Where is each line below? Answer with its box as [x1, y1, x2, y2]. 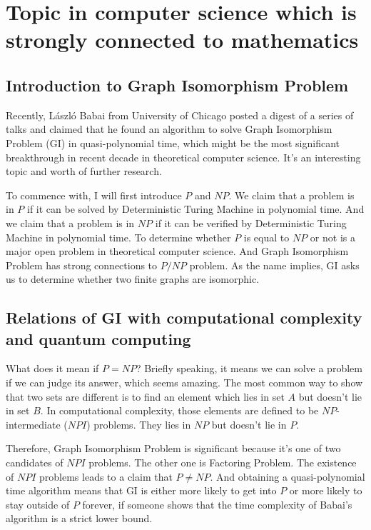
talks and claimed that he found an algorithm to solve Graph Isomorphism [6, 121, 332, 136]
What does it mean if [6, 361, 99, 376]
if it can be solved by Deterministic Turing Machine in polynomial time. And [27, 201, 365, 216]
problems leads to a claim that [39, 469, 173, 484]
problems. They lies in [93, 416, 191, 431]
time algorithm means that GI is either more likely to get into [6, 483, 277, 498]
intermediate [6, 416, 61, 431]
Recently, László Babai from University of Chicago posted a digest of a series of [6, 107, 354, 122]
